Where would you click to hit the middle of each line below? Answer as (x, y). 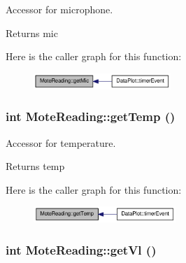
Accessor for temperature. (61, 142)
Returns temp (35, 166)
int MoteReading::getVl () (81, 249)
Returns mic (32, 33)
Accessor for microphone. (59, 9)
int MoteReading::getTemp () (91, 116)
